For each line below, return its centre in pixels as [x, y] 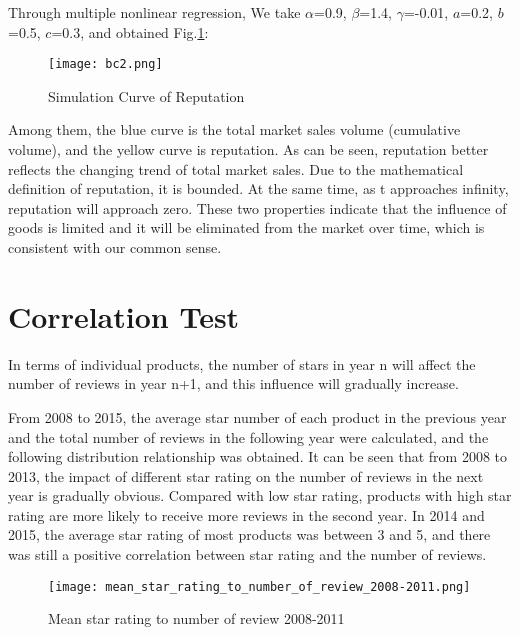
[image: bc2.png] [105, 64]
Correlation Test [124, 315]
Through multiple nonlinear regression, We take [154, 12]
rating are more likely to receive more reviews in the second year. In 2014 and [246, 514]
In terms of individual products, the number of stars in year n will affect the [242, 363]
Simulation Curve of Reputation [146, 95]
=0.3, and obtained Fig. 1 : [130, 31]
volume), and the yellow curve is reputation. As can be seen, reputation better [248, 149]
